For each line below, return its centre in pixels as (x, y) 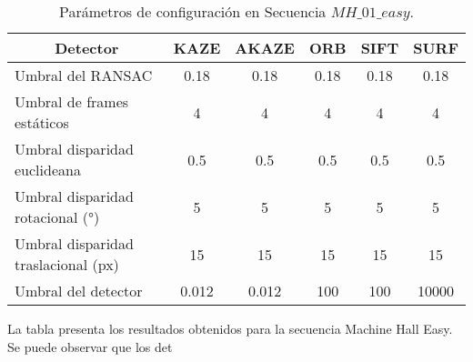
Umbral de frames (72, 101)
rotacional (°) (57, 217)
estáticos (42, 122)
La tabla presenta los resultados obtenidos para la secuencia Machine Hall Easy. (230, 328)
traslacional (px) (67, 264)
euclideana (48, 170)
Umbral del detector (79, 291)
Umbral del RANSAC (84, 75)
